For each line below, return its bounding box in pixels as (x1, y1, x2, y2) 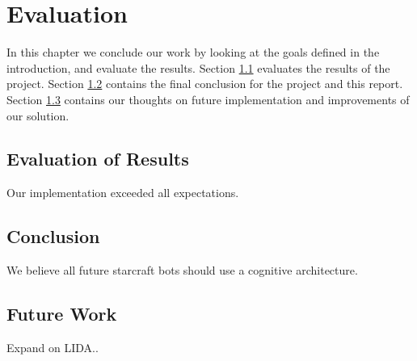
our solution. (6, 107, 69, 124)
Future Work (6, 301, 117, 326)
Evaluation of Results (6, 146, 189, 171)
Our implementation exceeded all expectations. (6, 184, 239, 201)
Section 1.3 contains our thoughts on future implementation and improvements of (6, 90, 410, 107)
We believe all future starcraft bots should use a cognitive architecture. (6, 262, 358, 279)
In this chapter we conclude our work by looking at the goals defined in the (6, 44, 380, 61)
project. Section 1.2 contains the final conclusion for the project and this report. (6, 75, 403, 92)
